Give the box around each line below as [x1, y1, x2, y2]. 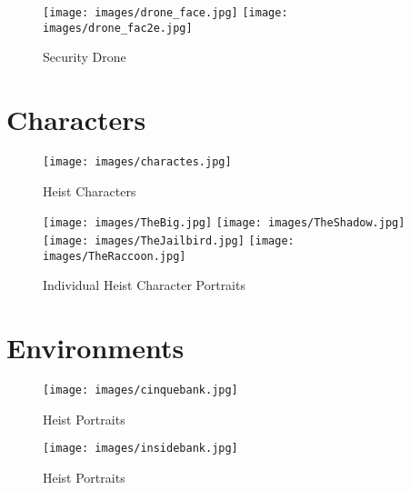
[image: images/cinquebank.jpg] [43, 383, 238, 396]
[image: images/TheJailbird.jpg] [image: [43, 234, 295, 247]
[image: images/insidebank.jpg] [43, 442, 238, 455]
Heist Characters [43, 181, 136, 200]
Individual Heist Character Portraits [43, 275, 245, 295]
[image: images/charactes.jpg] [43, 155, 232, 169]
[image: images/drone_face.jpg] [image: [43, 6, 288, 19]
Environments [6, 329, 185, 366]
